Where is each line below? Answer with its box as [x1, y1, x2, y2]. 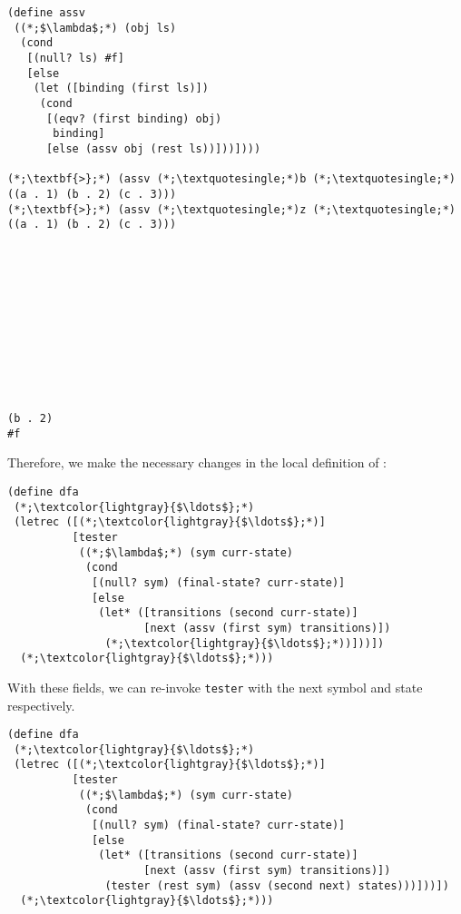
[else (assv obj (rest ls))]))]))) [45, 142, 261, 155]
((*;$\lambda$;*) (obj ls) [14, 21, 177, 34]
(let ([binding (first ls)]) [33, 82, 209, 95]
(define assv [7, 6, 85, 19]
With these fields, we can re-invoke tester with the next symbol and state [7, 677, 423, 696]
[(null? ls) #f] [26, 51, 124, 64]
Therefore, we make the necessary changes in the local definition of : [7, 453, 387, 472]
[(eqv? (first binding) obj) [45, 112, 222, 125]
